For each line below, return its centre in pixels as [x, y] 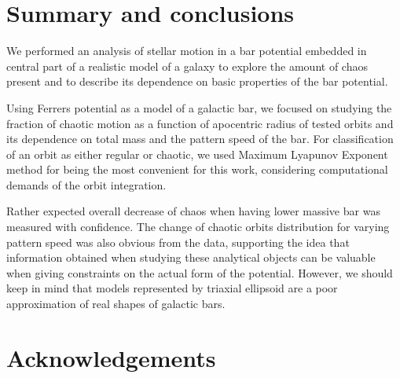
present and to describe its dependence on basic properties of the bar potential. [197, 81]
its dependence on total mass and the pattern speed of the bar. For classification [200, 139]
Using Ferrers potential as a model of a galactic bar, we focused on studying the [199, 107]
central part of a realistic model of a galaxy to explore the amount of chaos [187, 66]
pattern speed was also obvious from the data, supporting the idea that [178, 242]
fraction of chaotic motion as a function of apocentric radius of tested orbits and [200, 123]
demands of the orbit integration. [86, 184]
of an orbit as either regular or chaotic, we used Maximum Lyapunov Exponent [197, 154]
